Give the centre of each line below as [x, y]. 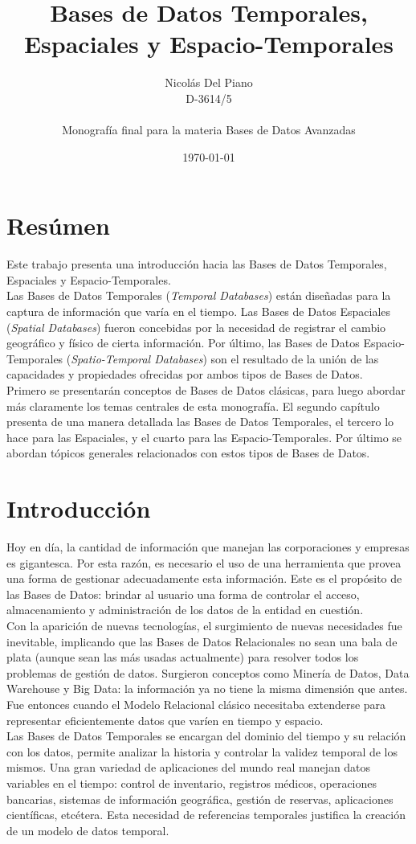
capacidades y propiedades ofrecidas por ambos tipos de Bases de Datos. [185, 374]
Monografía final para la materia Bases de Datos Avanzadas [209, 130]
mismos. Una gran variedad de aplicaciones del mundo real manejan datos [189, 767]
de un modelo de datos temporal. [88, 830]
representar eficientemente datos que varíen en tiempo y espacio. [165, 720]
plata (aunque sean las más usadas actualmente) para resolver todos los [183, 657]
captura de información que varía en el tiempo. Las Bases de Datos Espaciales [199, 311]
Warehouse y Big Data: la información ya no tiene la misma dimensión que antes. [207, 688]
